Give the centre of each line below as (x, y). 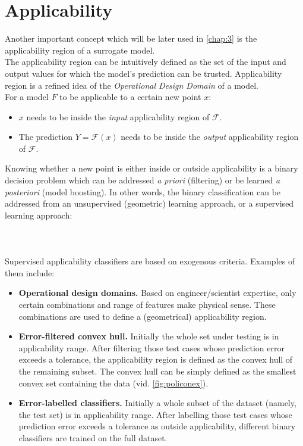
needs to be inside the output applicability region (210, 137)
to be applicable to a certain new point (130, 97)
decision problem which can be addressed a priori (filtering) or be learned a (143, 180)
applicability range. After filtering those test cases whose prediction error (151, 347)
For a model (27, 97)
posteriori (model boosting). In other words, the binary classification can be (143, 191)
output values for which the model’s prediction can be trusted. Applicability (143, 73)
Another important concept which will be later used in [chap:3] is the (131, 38)
